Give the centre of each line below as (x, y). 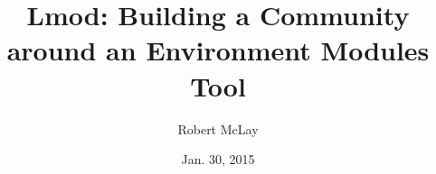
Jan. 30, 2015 (218, 159)
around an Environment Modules (218, 50)
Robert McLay (218, 128)
